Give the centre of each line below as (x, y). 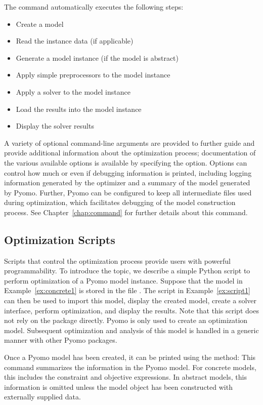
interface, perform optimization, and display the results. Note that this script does (131, 310)
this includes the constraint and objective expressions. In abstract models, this (125, 377)
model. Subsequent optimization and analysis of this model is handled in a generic (131, 330)
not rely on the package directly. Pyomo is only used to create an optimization (126, 320)
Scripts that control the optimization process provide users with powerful (117, 260)
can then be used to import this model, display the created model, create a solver (130, 300)
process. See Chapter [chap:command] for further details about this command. (126, 212)
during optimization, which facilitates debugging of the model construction (120, 202)
